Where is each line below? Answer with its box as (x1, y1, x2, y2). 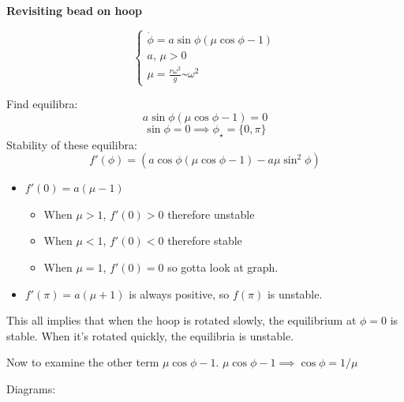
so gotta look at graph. (167, 259, 279, 276)
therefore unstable (167, 205, 255, 222)
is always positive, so (129, 285, 230, 302)
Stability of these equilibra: (6, 136, 137, 152)
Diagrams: (6, 381, 56, 397)
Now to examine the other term (6, 354, 159, 370)
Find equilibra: (6, 96, 78, 112)
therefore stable (167, 232, 242, 249)
